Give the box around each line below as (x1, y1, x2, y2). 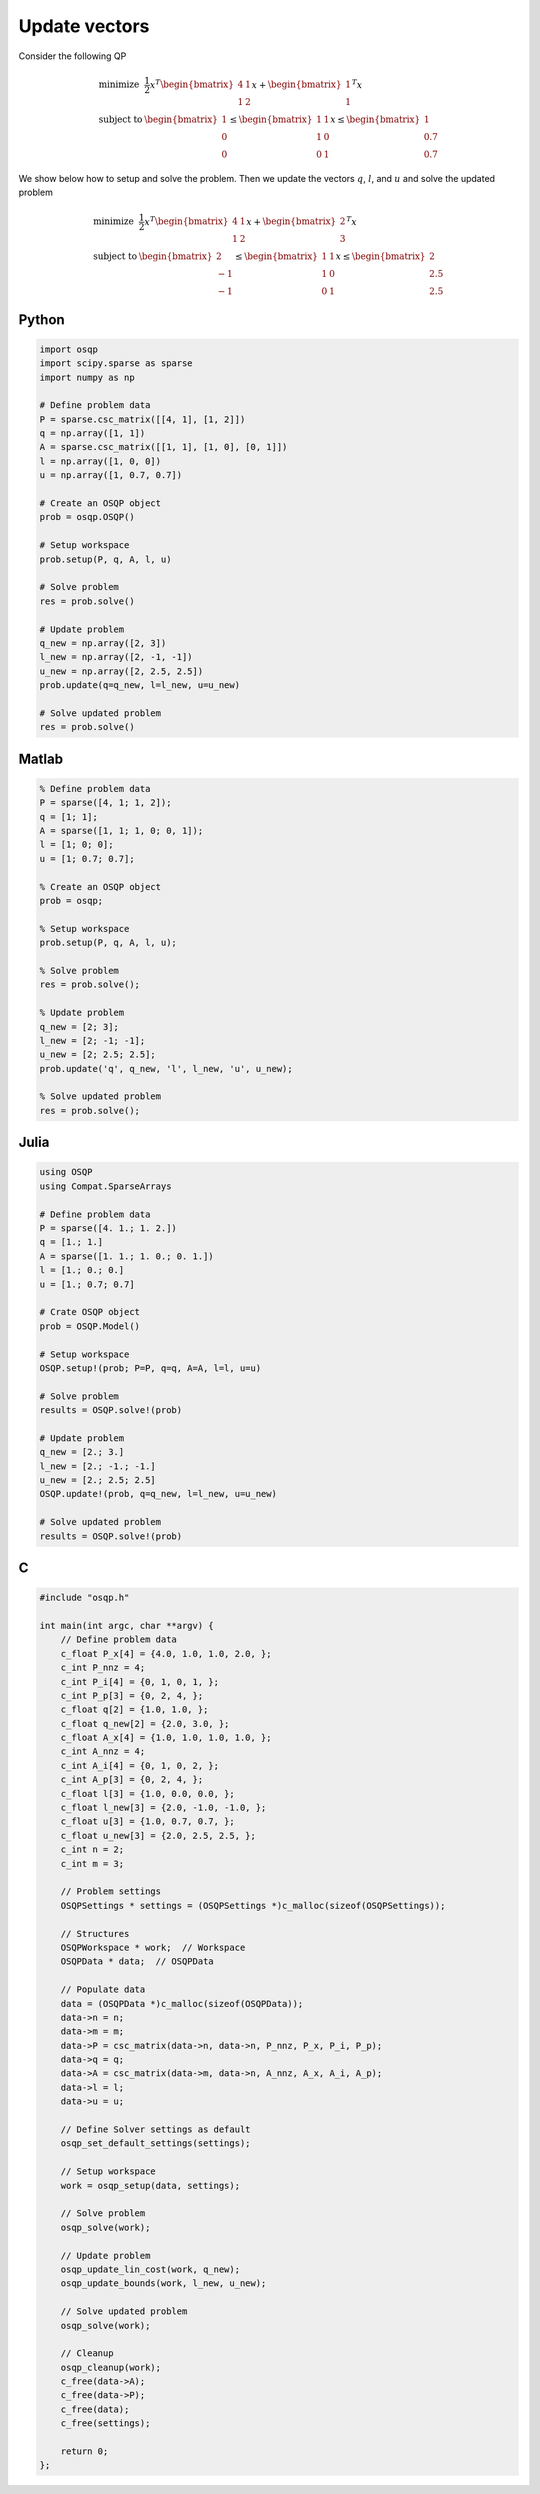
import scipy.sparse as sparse (39, 358, 194, 369)
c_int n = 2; (60, 1844, 125, 1855)
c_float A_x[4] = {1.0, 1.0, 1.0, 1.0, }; (60, 1732, 272, 1744)
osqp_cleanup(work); (60, 2361, 162, 2373)
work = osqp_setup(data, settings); (60, 2180, 240, 2191)
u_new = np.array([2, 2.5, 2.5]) (39, 665, 204, 677)
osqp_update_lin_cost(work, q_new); (60, 2263, 240, 2275)
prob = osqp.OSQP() (39, 511, 135, 523)
